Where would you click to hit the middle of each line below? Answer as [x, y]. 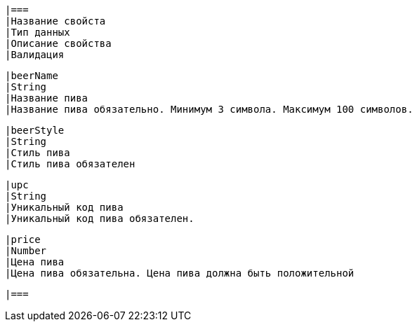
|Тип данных [38, 32]
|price [23, 239]
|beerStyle [35, 130]
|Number [26, 251]
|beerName [32, 76]
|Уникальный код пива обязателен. [100, 218]
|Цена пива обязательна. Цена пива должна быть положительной [180, 273]
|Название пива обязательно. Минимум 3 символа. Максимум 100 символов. [209, 109]
